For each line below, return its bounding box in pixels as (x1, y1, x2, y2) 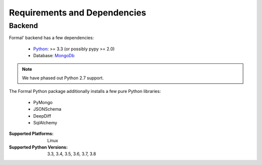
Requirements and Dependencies (9, 7, 147, 18)
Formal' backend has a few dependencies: (9, 35, 94, 41)
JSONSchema (33, 106, 62, 112)
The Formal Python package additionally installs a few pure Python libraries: (9, 89, 161, 94)
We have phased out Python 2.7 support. (22, 75, 104, 81)
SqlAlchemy (33, 120, 58, 125)
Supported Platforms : (9, 131, 54, 136)
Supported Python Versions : (9, 144, 68, 150)
